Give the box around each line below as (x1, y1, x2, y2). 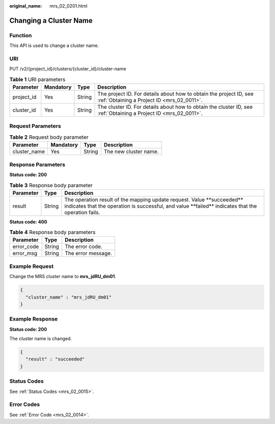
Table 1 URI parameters (9, 76, 66, 83)
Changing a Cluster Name (9, 16, 93, 25)
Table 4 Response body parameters (9, 229, 96, 236)
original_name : (9, 3, 42, 9)
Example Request (9, 263, 53, 270)
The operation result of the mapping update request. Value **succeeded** (64, 196, 243, 203)
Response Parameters (9, 161, 66, 168)
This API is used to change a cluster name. (9, 42, 99, 48)
